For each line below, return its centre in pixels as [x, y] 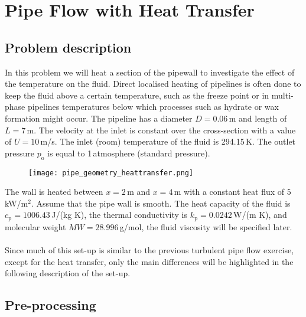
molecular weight [35, 226]
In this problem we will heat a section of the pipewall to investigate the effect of [150, 72]
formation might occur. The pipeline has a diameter [99, 118]
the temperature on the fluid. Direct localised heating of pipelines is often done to [153, 84]
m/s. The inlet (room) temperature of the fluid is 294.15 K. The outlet [168, 141]
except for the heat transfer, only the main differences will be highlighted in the [149, 261]
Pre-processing [51, 305]
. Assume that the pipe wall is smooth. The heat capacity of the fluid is [161, 203]
